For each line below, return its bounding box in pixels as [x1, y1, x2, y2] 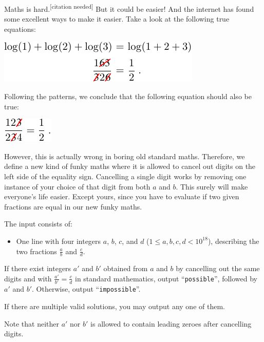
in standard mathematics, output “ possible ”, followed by [74, 273, 257, 283]
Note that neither [4, 318, 59, 329]
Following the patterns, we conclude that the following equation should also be [4, 91, 252, 102]
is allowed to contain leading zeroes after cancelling [90, 318, 252, 329]
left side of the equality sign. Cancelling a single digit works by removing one [4, 171, 247, 181]
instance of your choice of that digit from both [4, 181, 150, 192]
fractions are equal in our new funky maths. [4, 201, 142, 212]
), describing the [208, 235, 259, 246]
